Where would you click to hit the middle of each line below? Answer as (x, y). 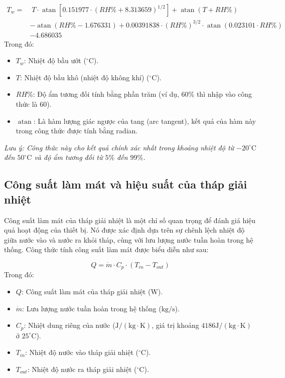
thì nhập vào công (224, 94)
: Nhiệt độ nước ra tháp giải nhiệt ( (82, 369)
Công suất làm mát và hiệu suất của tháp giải (126, 184)
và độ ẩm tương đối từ (68, 157)
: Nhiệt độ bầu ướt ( (55, 60)
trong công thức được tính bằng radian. (77, 131)
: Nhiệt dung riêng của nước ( (69, 325)
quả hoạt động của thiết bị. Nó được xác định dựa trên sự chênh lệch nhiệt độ (124, 230)
